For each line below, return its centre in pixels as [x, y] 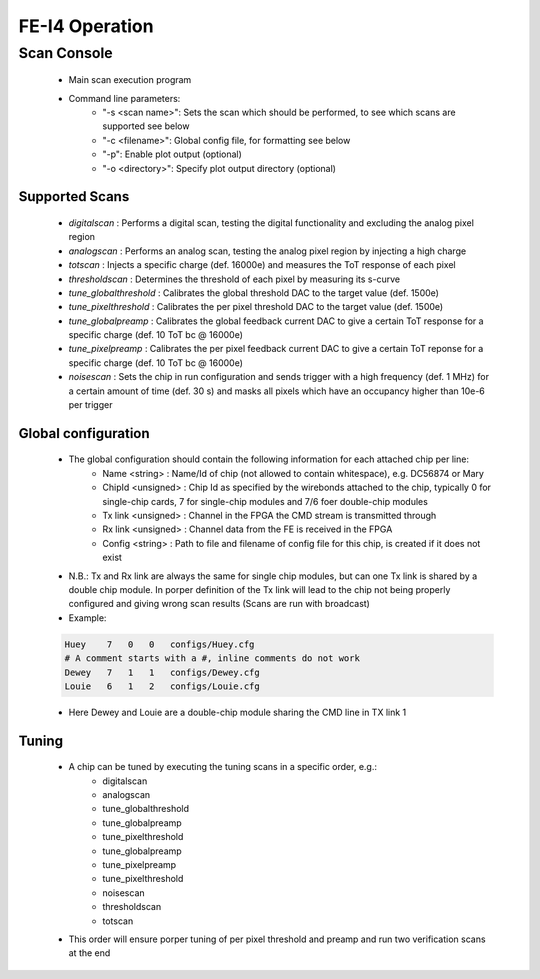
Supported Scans [74, 196]
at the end [89, 953]
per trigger [90, 405]
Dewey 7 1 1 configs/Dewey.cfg [162, 672]
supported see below [146, 126]
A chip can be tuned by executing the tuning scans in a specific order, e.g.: [222, 767]
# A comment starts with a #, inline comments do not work [212, 658]
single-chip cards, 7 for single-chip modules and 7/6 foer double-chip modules [265, 501]
